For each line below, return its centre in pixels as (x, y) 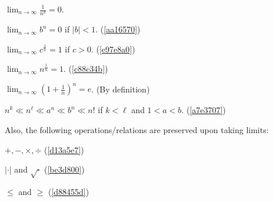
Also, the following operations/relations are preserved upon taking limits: (137, 130)
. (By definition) (121, 89)
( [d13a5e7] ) (64, 149)
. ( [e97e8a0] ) (113, 49)
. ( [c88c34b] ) (86, 69)
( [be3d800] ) (64, 169)
